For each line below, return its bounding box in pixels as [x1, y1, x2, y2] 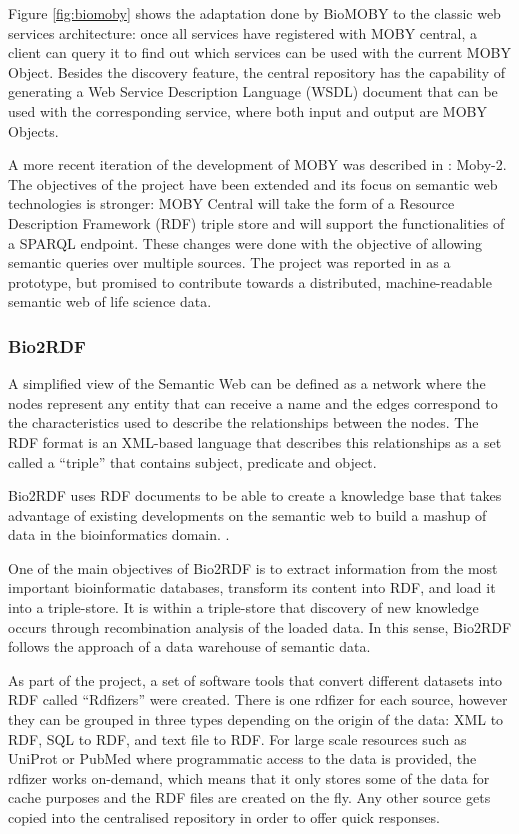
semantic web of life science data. [8, 291, 212, 312]
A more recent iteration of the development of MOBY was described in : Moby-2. [8, 154, 507, 175]
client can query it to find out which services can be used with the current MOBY [8, 42, 512, 63]
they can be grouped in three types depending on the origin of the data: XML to [8, 709, 504, 730]
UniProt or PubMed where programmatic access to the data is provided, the [8, 748, 477, 769]
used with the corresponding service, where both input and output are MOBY [8, 100, 487, 121]
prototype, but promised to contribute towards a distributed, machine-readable [8, 271, 492, 292]
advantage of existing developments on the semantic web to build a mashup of [8, 504, 487, 525]
